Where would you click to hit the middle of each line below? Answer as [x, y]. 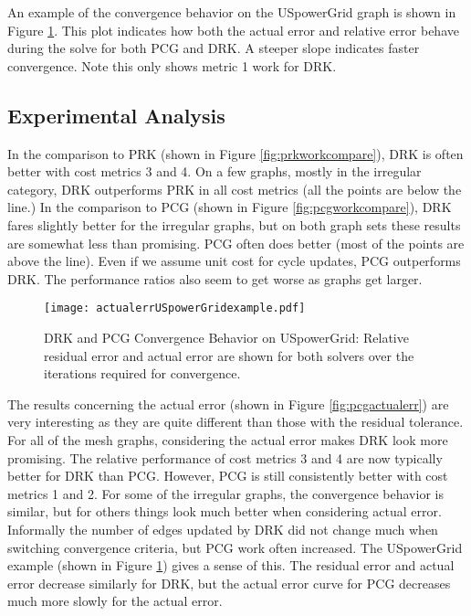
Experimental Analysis [116, 115]
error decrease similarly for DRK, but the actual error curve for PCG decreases [229, 583]
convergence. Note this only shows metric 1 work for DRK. [172, 65]
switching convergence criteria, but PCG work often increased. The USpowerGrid [235, 547]
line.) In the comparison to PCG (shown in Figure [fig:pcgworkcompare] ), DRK [230, 207]
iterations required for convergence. [142, 373]
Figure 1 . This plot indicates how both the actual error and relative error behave [233, 30]
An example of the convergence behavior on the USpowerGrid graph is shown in [232, 12]
